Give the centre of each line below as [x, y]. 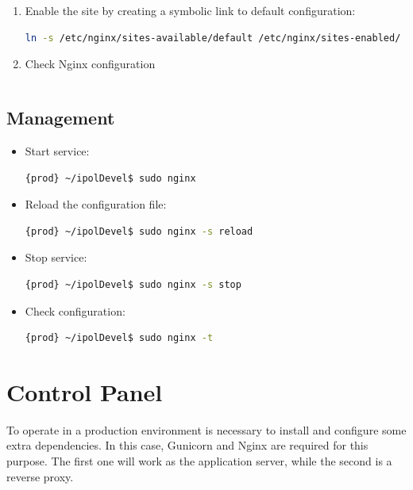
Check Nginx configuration [90, 64]
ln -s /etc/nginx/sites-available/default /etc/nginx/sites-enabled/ [213, 38]
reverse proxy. [40, 476]
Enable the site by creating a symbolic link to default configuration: [190, 10]
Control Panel [85, 391]
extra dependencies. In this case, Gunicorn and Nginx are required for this [187, 445]
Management [61, 118]
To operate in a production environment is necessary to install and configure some [206, 429]
